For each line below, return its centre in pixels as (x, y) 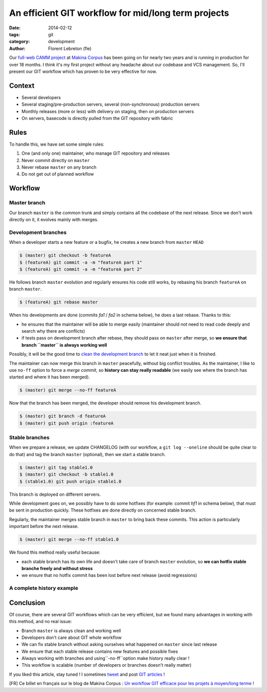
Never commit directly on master (56, 160)
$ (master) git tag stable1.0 (56, 467)
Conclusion (27, 603)
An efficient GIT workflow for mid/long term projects (119, 13)
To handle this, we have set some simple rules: (57, 144)
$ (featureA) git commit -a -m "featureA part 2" (81, 269)
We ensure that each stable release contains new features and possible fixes (100, 651)
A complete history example (44, 588)
